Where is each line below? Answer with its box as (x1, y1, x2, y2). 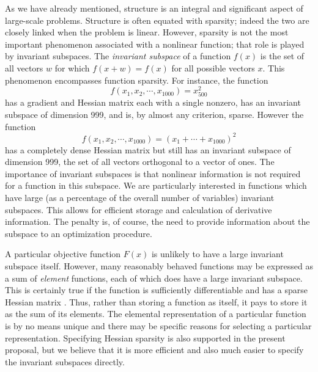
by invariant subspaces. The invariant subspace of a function (5, 49, 231, 62)
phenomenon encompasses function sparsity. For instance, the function (5, 73, 268, 86)
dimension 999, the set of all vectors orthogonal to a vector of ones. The (5, 155, 275, 168)
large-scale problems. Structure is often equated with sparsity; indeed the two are (5, 13, 309, 26)
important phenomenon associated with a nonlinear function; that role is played (5, 37, 305, 50)
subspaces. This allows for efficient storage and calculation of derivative (5, 203, 272, 216)
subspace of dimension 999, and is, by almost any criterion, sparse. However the (5, 108, 304, 120)
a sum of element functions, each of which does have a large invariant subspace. (5, 271, 303, 284)
